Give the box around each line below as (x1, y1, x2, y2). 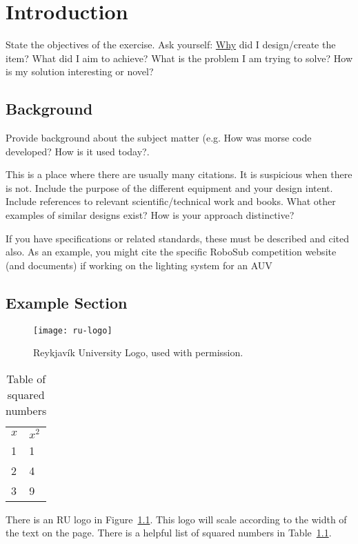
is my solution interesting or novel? (6, 64, 154, 79)
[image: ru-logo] (33, 325, 112, 336)
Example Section (6, 291, 128, 313)
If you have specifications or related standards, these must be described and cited (6, 231, 350, 245)
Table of (6, 370, 46, 387)
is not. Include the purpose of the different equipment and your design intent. (6, 180, 333, 195)
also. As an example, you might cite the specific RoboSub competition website (6, 244, 337, 259)
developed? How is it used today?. (6, 144, 150, 158)
